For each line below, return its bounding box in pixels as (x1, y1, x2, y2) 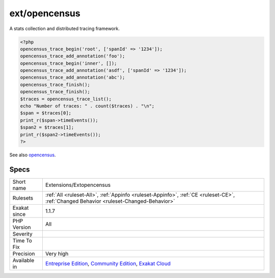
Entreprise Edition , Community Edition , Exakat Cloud (45, 260, 171, 267)
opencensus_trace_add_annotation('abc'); (20, 74, 125, 80)
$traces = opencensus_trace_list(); (20, 96, 112, 102)
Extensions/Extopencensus (45, 181, 111, 188)
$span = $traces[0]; (20, 110, 71, 116)
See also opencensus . (9, 152, 56, 158)
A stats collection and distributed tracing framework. (9, 25, 120, 32)
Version (12, 224, 31, 231)
